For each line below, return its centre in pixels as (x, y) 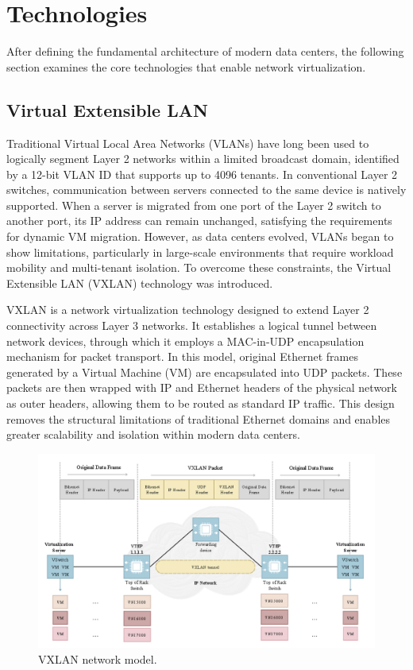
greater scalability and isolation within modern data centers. (153, 434)
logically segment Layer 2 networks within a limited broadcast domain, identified (203, 159)
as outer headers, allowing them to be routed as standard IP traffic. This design (201, 403)
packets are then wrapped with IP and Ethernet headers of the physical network (202, 387)
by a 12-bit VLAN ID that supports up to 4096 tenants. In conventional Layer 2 (202, 174)
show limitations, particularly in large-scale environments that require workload (200, 252)
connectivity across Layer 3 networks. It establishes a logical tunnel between (192, 325)
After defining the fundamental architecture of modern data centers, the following (205, 51)
